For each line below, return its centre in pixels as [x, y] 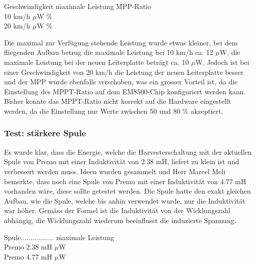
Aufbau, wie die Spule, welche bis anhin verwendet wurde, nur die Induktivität [125, 200]
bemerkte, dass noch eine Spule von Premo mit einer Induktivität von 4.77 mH [125, 181]
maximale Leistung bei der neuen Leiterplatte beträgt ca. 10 [96, 62]
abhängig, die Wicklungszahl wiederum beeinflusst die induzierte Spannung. [120, 220]
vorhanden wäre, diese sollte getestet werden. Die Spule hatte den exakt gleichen [127, 191]
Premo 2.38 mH [28, 247]
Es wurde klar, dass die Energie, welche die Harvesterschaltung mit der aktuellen [128, 151]
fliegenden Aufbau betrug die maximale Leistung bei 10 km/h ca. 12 [109, 52]
